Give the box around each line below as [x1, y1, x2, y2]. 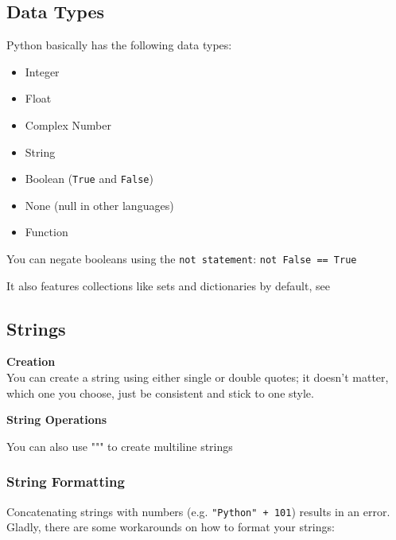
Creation [6, 353, 56, 370]
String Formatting [6, 472, 125, 491]
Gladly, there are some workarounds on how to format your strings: [6, 519, 335, 535]
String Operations [6, 411, 107, 428]
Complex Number [25, 116, 111, 133]
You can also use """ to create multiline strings [6, 437, 233, 454]
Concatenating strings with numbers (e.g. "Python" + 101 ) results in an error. [6, 503, 390, 519]
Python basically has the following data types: [6, 37, 232, 53]
